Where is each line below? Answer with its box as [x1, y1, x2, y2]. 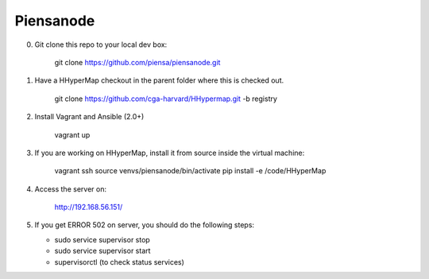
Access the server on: [34, 184, 107, 194]
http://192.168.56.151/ [54, 203, 123, 212]
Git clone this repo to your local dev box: [34, 40, 168, 49]
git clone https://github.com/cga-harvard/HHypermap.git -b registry [54, 94, 278, 103]
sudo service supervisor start [54, 246, 151, 256]
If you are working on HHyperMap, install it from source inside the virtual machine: [34, 148, 305, 157]
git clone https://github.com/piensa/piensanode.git [54, 57, 221, 67]
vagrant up [54, 130, 91, 139]
